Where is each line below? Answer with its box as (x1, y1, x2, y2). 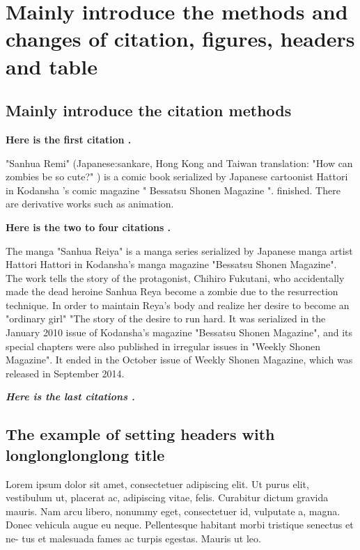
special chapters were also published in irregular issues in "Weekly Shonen (6, 338, 321, 353)
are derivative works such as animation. (6, 196, 174, 211)
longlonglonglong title (6, 443, 165, 465)
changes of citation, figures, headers (6, 24, 355, 53)
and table (6, 52, 97, 80)
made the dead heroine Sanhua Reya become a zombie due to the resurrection (6, 284, 338, 299)
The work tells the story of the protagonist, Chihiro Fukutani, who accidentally (6, 270, 345, 285)
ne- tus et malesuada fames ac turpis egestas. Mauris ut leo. (6, 531, 261, 546)
